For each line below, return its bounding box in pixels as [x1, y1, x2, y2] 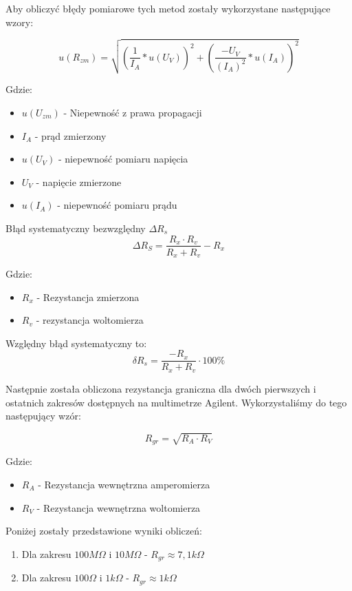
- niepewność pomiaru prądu [57, 198, 177, 212]
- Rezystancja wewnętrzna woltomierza [36, 500, 201, 515]
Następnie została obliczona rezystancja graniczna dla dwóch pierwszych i [5, 381, 316, 395]
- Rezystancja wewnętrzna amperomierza [38, 477, 210, 491]
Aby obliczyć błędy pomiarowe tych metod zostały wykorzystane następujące [5, 1, 331, 15]
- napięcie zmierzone [36, 174, 122, 189]
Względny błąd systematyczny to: [5, 335, 147, 350]
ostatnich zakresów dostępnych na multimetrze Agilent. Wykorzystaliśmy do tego [5, 395, 347, 409]
